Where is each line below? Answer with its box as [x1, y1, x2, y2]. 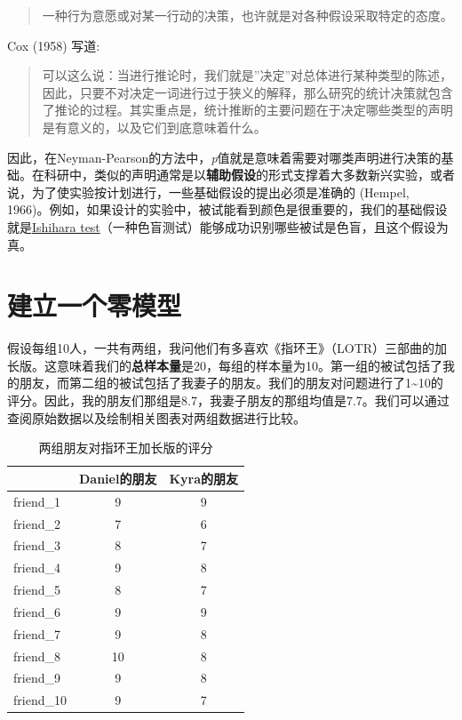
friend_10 [13, 691, 67, 709]
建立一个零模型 [7, 287, 182, 324]
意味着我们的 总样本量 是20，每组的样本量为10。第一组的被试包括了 [56, 356, 442, 374]
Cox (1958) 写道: [7, 36, 100, 54]
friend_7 [13, 624, 60, 643]
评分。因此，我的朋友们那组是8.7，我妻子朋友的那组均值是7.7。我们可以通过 [7, 391, 450, 410]
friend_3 [13, 536, 60, 555]
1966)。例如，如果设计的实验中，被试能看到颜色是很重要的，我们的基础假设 [7, 200, 448, 219]
